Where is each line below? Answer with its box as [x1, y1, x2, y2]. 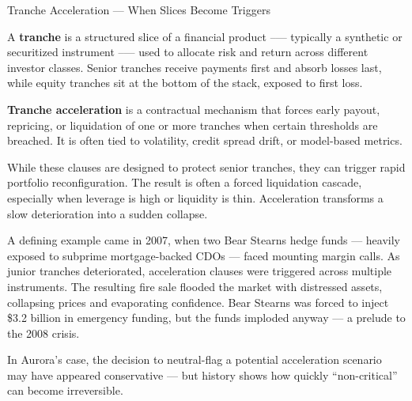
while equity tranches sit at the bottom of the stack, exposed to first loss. [7, 74, 363, 91]
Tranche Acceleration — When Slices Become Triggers [7, 2, 270, 17]
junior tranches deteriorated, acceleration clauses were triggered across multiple [7, 263, 392, 279]
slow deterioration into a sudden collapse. [7, 205, 208, 221]
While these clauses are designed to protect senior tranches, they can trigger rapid [7, 158, 406, 175]
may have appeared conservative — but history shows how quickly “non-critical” [7, 366, 398, 383]
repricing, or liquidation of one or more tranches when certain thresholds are [7, 116, 378, 133]
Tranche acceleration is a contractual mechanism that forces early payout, [7, 100, 380, 117]
